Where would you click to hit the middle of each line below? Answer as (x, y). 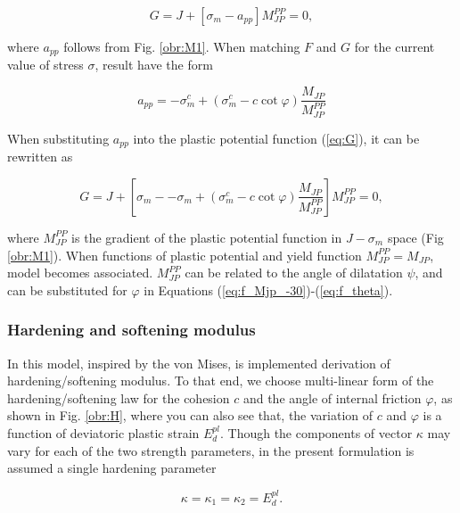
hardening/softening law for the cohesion (119, 397)
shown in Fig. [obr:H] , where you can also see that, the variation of (190, 415)
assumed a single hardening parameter (112, 468)
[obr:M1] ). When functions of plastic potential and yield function (185, 255)
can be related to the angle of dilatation (294, 273)
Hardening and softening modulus (131, 330)
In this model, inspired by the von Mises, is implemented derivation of (199, 363)
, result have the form (154, 65)
